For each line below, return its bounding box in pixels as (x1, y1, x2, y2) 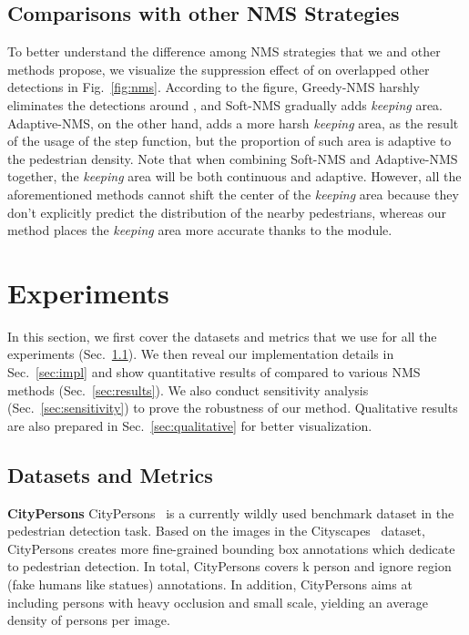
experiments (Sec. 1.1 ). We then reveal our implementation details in (7, 344, 394, 364)
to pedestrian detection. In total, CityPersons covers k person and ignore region (7, 557, 452, 576)
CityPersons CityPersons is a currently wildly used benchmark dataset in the (7, 503, 454, 522)
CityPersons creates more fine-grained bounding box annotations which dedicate (7, 538, 455, 558)
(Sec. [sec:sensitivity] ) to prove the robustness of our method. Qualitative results (7, 398, 458, 417)
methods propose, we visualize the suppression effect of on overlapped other (7, 59, 430, 78)
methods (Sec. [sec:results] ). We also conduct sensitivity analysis (7, 380, 369, 399)
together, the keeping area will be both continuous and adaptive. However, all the (7, 167, 462, 186)
